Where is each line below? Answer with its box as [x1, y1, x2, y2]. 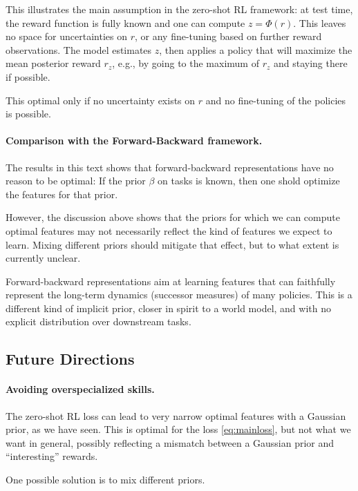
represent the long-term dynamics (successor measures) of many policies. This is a [6, 287, 352, 302]
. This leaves [293, 15, 346, 30]
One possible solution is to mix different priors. [6, 472, 205, 487]
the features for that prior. [6, 186, 118, 201]
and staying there [273, 56, 348, 70]
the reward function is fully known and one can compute [6, 15, 245, 30]
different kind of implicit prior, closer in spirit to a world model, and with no [6, 300, 331, 315]
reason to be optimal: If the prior [6, 173, 146, 188]
